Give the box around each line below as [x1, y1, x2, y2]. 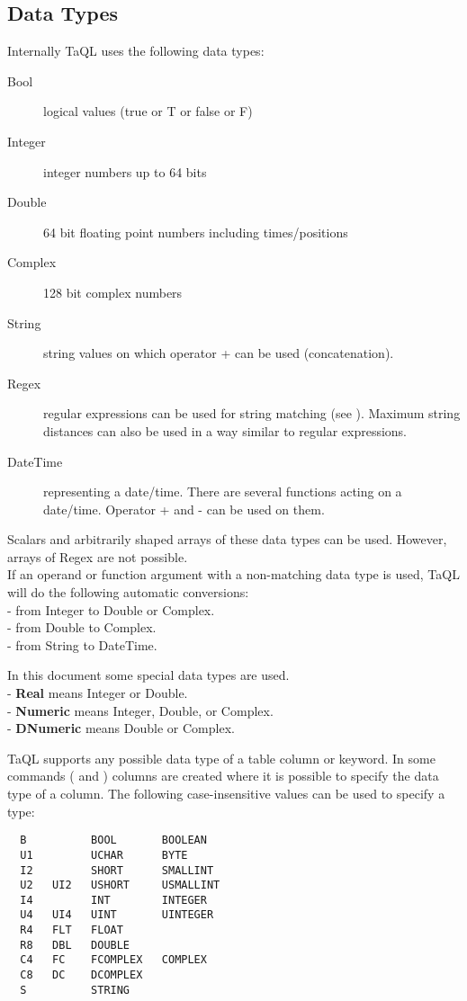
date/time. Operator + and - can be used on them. [43, 499, 325, 518]
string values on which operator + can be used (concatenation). [43, 344, 394, 362]
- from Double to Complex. [7, 618, 157, 637]
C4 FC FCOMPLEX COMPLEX [20, 953, 207, 967]
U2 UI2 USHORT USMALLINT [20, 879, 220, 892]
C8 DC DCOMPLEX [20, 969, 143, 982]
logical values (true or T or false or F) [43, 102, 253, 121]
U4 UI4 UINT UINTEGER [20, 908, 214, 922]
